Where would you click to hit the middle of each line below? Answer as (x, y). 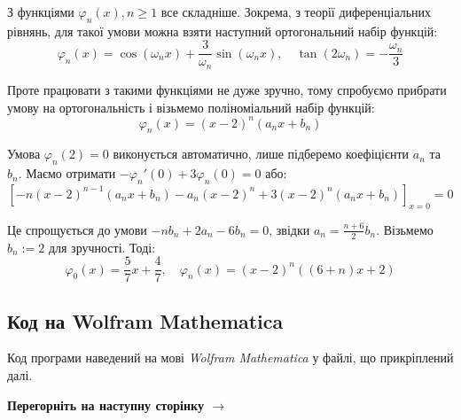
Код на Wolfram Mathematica (145, 320)
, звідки (289, 229)
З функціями (41, 12)
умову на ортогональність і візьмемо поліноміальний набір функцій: (191, 107)
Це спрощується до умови (77, 229)
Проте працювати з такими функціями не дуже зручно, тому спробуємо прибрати (227, 89)
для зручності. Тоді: (102, 247)
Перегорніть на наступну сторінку (105, 404)
